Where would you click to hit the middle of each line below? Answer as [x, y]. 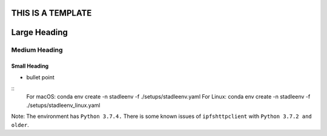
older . [20, 125]
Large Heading [39, 32]
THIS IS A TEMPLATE [51, 13]
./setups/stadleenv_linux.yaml [63, 105]
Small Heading [30, 66]
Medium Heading [37, 50]
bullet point [40, 77]
